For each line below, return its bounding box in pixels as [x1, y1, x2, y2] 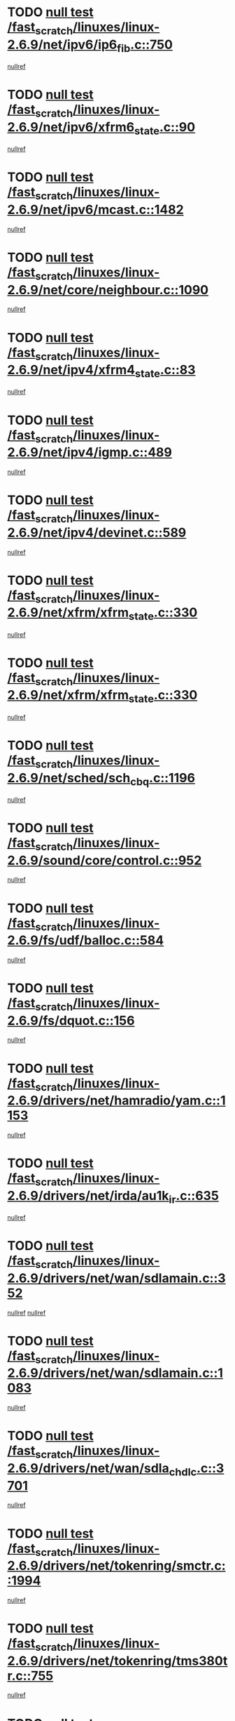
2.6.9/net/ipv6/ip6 [7, 37, 117, 53]
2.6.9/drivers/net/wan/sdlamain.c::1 [7, 1365, 224, 1381]
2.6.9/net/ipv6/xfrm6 [7, 119, 135, 135]
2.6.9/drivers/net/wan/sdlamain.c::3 [7, 1270, 226, 1286]
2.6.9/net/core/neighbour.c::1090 [7, 282, 208, 298]
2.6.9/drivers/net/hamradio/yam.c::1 [7, 1093, 226, 1109]
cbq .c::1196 [130, 770, 196, 789]
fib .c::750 [116, 37, 173, 55]
